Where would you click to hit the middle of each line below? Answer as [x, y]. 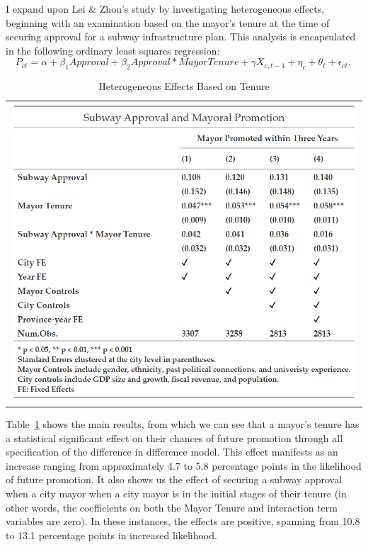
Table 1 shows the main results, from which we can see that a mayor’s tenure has [183, 423]
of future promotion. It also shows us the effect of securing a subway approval [174, 479]
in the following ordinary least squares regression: [113, 50]
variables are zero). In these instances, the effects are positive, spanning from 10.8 [183, 521]
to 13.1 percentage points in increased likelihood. [111, 535]
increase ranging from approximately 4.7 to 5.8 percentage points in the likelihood [184, 465]
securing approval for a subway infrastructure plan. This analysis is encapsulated [181, 36]
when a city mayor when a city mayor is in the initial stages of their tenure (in [176, 493]
